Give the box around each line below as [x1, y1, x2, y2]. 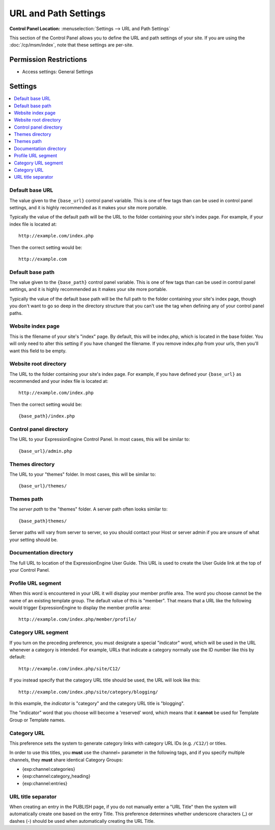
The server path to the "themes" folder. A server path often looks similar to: [9, 506, 168, 512]
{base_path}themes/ [18, 518, 67, 524]
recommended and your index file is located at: [9, 378, 108, 384]
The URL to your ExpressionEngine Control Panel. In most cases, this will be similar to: [9, 436, 190, 443]
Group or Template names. [9, 717, 66, 723]
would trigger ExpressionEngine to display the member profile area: [9, 605, 151, 611]
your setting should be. [9, 536, 58, 543]
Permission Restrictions [9, 55, 87, 64]
